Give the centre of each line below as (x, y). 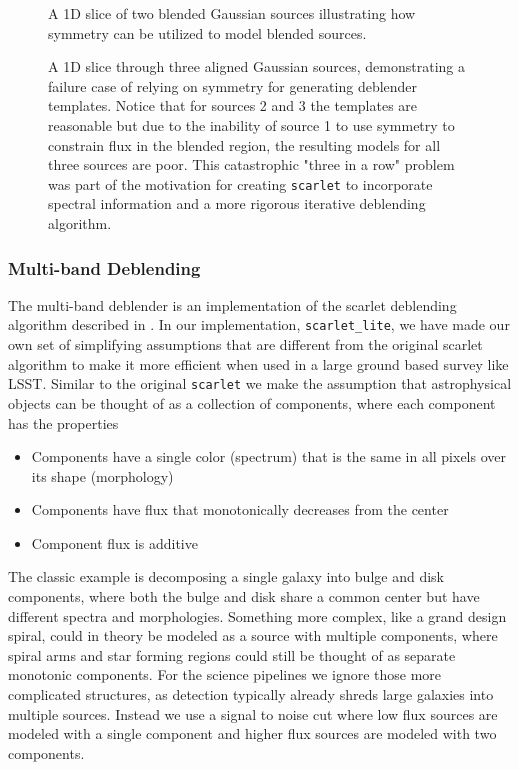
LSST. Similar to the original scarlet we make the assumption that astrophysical (260, 383)
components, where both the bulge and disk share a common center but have (244, 596)
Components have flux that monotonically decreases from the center (240, 509)
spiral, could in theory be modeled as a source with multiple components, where (253, 635)
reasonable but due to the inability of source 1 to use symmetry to (251, 124)
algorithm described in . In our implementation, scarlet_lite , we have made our (259, 324)
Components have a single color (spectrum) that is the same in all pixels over (268, 456)
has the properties (63, 422)
